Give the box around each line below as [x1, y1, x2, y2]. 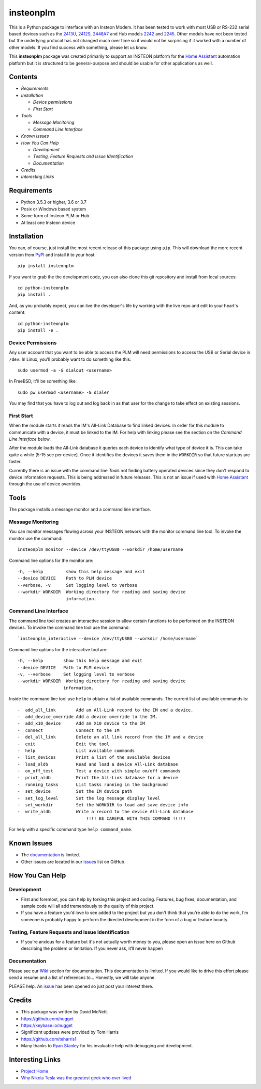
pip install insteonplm [17, 263, 74, 269]
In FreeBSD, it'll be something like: [9, 378, 77, 384]
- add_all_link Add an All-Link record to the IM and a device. [17, 707, 193, 713]
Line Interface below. [9, 436, 51, 442]
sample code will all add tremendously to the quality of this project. [21, 903, 155, 909]
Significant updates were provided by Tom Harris [21, 1029, 119, 1035]
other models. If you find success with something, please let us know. [9, 44, 148, 50]
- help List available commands [17, 748, 135, 753]
